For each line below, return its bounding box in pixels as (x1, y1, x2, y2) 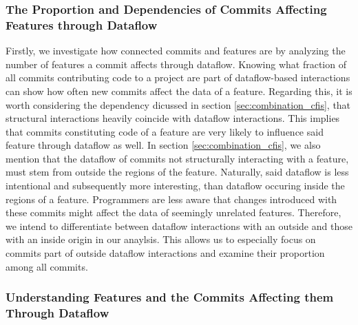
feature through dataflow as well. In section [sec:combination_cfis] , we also (6, 138, 321, 152)
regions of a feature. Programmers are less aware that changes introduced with (6, 191, 337, 206)
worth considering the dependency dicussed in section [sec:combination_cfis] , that (6, 97, 351, 112)
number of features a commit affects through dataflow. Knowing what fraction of (6, 56, 346, 71)
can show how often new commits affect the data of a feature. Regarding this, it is (6, 83, 352, 98)
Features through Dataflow (6, 16, 158, 33)
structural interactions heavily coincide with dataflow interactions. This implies (6, 111, 340, 125)
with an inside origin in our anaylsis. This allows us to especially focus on (6, 232, 316, 247)
